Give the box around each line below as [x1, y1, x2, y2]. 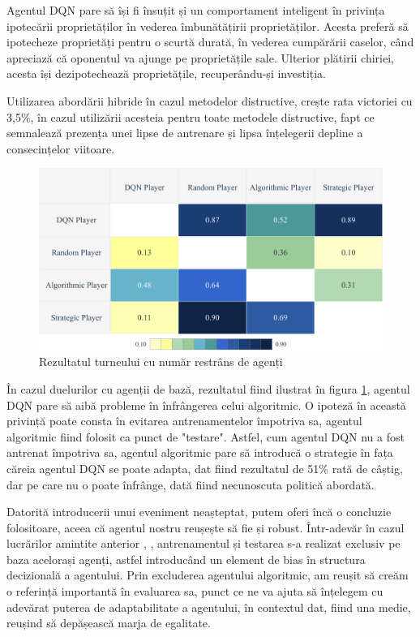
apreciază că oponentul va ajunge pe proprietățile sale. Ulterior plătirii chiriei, [6, 49, 394, 66]
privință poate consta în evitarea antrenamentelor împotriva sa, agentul [6, 412, 362, 429]
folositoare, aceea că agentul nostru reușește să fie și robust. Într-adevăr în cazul [6, 519, 405, 536]
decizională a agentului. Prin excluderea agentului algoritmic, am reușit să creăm [6, 566, 409, 583]
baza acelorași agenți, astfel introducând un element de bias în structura [6, 550, 366, 567]
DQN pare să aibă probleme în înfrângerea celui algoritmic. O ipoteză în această [6, 396, 406, 413]
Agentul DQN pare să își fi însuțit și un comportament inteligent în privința [6, 2, 385, 18]
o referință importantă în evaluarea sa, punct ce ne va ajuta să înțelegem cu [6, 583, 384, 600]
